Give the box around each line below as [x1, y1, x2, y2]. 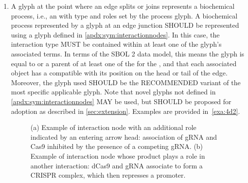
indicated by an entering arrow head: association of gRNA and [30, 131, 217, 142]
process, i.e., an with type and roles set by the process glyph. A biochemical [11, 10, 238, 20]
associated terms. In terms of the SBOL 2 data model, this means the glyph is [11, 48, 245, 58]
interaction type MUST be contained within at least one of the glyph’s [11, 39, 222, 49]
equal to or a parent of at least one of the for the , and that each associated [11, 58, 237, 68]
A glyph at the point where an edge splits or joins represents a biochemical [11, 1, 235, 11]
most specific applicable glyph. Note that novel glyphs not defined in [11, 87, 216, 97]
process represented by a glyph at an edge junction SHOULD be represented [11, 20, 239, 30]
